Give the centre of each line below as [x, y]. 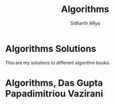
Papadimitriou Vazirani [54, 93]
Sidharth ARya [85, 23]
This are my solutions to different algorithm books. [58, 63]
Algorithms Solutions [51, 48]
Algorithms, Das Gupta [54, 83]
